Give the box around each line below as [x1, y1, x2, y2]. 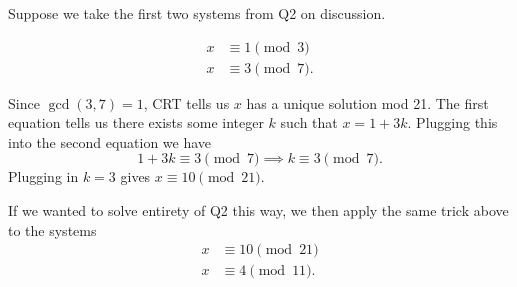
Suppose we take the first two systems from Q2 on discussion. [8, 3, 386, 23]
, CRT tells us [143, 92, 230, 113]
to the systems [8, 219, 97, 240]
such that [280, 112, 338, 133]
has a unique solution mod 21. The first [246, 92, 489, 113]
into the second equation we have [8, 131, 212, 152]
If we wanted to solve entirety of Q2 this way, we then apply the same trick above [8, 200, 509, 221]
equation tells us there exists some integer [8, 112, 264, 133]
